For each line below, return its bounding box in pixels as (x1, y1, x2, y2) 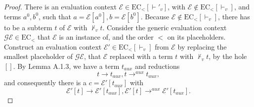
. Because (140, 11, 169, 21)
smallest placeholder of (4, 51, 73, 61)
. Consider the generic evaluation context (102, 22, 227, 32)
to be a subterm (4, 22, 52, 32)
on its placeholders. (167, 32, 226, 42)
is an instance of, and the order (59, 32, 154, 42)
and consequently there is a (4, 77, 87, 88)
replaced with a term (110, 51, 173, 61)
